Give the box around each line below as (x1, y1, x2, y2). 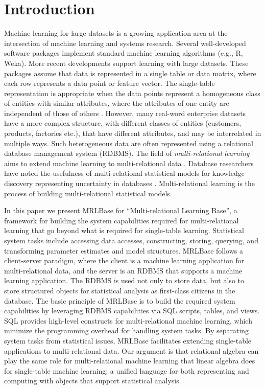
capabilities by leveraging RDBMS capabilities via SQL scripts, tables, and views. (4, 305, 260, 316)
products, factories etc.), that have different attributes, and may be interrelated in (4, 128, 261, 139)
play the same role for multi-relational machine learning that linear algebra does (4, 355, 255, 366)
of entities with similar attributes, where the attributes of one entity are (4, 98, 229, 108)
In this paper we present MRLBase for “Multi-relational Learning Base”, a (4, 205, 237, 216)
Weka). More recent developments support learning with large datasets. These (4, 57, 249, 68)
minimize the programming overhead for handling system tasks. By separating (4, 325, 249, 336)
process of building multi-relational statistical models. (4, 188, 172, 198)
